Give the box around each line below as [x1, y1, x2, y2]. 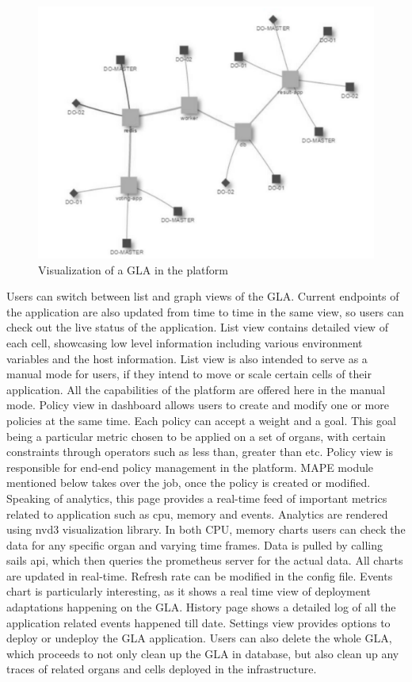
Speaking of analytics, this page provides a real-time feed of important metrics [6, 489, 387, 506]
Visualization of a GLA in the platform [38, 261, 228, 278]
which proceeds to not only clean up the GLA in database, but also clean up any [6, 645, 399, 661]
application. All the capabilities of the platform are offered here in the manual [6, 381, 386, 397]
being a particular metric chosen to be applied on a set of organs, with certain [6, 427, 386, 444]
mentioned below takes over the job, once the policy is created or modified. [6, 474, 371, 491]
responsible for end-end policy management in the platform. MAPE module [6, 458, 374, 475]
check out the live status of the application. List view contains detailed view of [6, 319, 388, 335]
